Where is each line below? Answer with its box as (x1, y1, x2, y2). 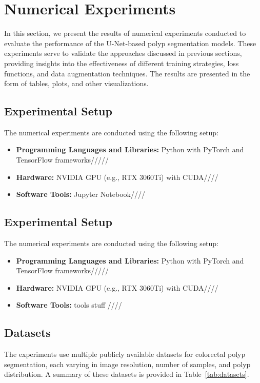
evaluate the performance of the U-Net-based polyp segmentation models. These (4, 37, 256, 48)
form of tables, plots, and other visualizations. (4, 78, 149, 89)
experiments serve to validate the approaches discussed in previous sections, (4, 48, 242, 58)
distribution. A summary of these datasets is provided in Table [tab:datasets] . (4, 369, 249, 379)
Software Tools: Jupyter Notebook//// (16, 189, 145, 199)
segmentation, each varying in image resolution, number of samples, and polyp (4, 358, 251, 369)
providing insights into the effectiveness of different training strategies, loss (4, 57, 239, 68)
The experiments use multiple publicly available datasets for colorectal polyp (4, 349, 246, 359)
